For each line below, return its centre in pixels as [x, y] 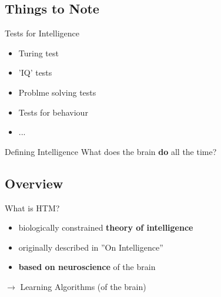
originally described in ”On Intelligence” [91, 247]
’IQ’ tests [35, 72]
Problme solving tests [57, 92]
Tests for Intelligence [42, 33]
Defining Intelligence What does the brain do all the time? [111, 151]
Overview [34, 183]
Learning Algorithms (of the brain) [83, 286]
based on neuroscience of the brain [87, 267]
